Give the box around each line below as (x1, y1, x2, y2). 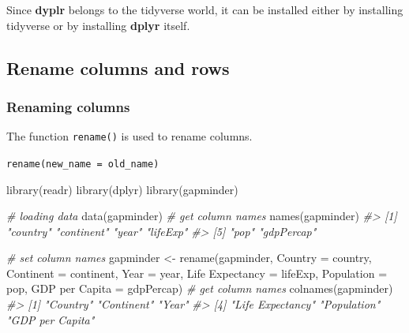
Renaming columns (6, 96, 130, 116)
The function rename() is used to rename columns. (6, 128, 253, 144)
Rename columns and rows (6, 55, 230, 80)
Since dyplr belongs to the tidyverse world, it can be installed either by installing (6, 2, 403, 17)
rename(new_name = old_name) (6, 158, 159, 170)
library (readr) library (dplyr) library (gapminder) (6, 181, 238, 197)
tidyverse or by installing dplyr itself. (6, 17, 190, 33)
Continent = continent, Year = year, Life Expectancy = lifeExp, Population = (6, 264, 388, 281)
